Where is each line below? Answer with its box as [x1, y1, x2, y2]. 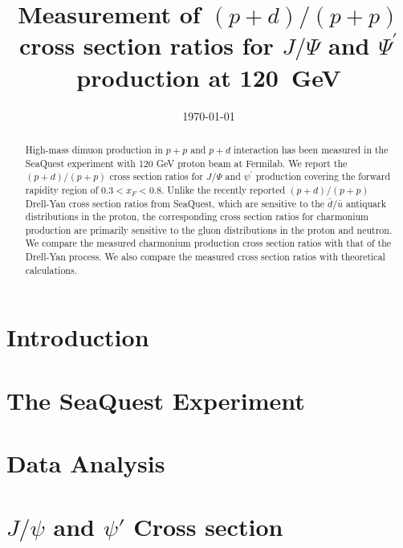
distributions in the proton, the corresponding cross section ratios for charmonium [25, 210, 368, 223]
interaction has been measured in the [234, 142, 389, 156]
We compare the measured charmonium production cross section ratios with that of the [25, 236, 392, 250]
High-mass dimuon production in [25, 142, 163, 156]
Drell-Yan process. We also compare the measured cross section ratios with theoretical [25, 250, 385, 264]
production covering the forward [255, 170, 390, 183]
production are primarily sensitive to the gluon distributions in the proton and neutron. [25, 223, 393, 236]
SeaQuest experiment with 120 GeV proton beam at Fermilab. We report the [25, 156, 348, 170]
